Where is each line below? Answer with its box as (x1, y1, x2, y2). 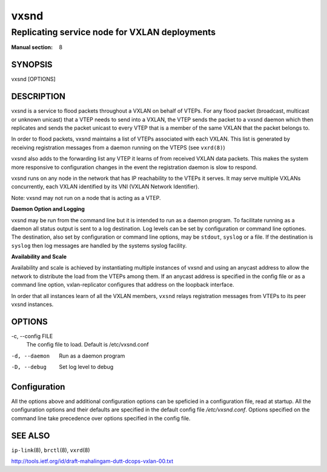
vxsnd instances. (11, 301, 54, 308)
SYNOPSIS (11, 59, 53, 70)
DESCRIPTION (11, 91, 66, 102)
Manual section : (11, 44, 53, 51)
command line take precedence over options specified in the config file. (11, 414, 191, 422)
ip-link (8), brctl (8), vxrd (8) (11, 446, 90, 454)
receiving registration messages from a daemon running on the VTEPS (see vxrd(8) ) (11, 144, 225, 151)
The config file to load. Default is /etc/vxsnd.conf (26, 341, 149, 348)
